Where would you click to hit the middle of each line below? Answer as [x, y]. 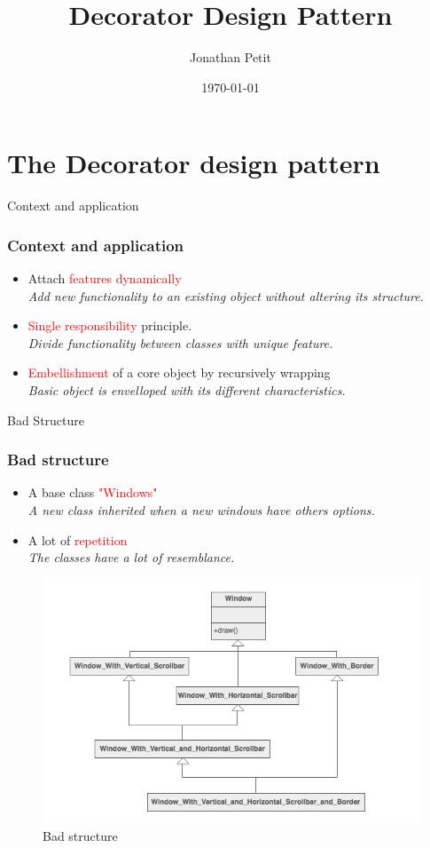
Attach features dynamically [105, 278]
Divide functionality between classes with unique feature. [180, 342]
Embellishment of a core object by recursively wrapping [179, 372]
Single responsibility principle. [110, 325]
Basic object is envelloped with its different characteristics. [187, 390]
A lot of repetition [78, 539]
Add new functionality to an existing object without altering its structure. [226, 295]
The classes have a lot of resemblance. [131, 557]
